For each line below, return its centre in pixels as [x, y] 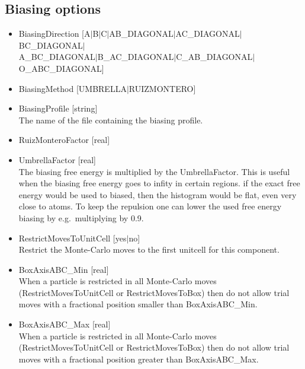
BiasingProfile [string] [58, 108]
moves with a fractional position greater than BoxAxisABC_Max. [139, 359]
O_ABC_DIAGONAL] [61, 68]
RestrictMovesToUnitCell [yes [73, 238]
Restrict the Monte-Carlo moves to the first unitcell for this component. [149, 249]
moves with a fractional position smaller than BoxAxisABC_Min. [138, 304]
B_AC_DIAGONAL [136, 57]
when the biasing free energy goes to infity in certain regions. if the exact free [159, 183]
